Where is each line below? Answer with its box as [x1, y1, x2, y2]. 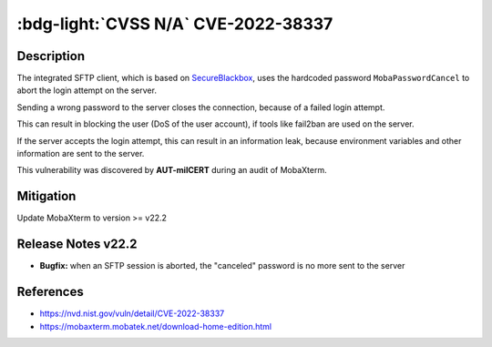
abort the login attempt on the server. [16, 85, 157, 96]
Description [16, 48, 86, 64]
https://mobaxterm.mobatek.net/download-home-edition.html [39, 321, 272, 332]
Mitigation [16, 189, 77, 204]
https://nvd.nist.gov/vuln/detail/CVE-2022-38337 [39, 308, 225, 319]
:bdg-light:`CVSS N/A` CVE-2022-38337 [16, 14, 333, 34]
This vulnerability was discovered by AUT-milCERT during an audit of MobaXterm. [16, 165, 327, 176]
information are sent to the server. [16, 148, 145, 159]
